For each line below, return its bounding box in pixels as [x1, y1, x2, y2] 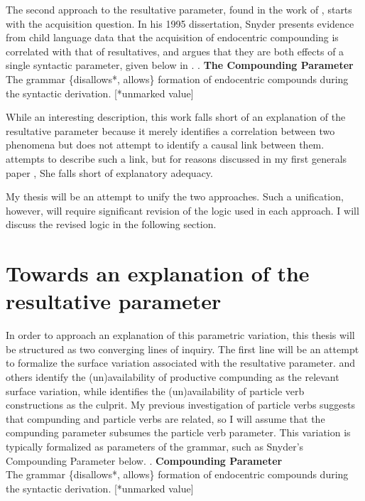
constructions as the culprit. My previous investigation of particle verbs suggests [6, 397, 356, 412]
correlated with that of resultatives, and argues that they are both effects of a [6, 43, 344, 58]
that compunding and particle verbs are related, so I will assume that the [6, 411, 325, 426]
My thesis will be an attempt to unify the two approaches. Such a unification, [6, 189, 344, 204]
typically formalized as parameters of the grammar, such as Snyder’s [6, 438, 304, 453]
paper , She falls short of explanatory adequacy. [6, 165, 213, 180]
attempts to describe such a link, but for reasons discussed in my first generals [6, 151, 347, 166]
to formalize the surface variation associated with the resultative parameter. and [6, 355, 356, 370]
